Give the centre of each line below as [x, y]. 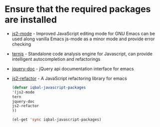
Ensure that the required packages [78, 9]
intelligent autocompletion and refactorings [56, 59]
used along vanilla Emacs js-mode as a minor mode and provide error [83, 39]
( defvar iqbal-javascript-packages [49, 87]
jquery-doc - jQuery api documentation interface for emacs [73, 69]
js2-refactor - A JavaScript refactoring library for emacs [70, 78]
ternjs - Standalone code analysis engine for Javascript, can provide [82, 54]
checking [21, 44]
